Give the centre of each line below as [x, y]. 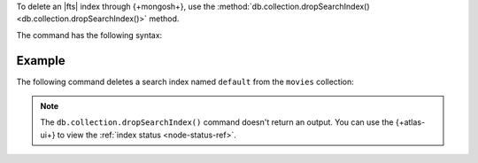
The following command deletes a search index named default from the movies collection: [185, 81]
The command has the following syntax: [89, 35]
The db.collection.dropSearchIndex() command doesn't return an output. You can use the [217, 122]
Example [41, 61]
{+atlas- [410, 122]
